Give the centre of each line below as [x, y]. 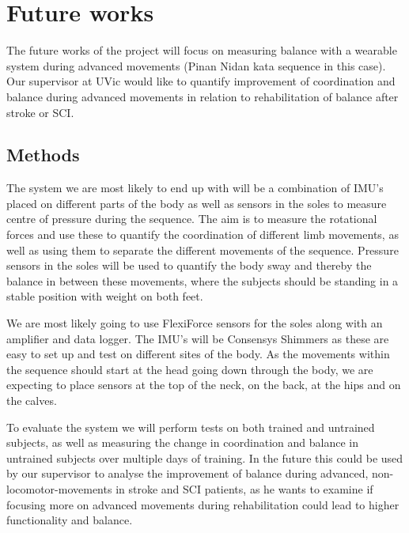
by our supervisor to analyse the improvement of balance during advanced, [187, 473]
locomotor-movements [59, 488]
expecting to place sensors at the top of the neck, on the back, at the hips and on [204, 385]
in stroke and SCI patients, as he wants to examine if [244, 488]
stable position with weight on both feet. [105, 296]
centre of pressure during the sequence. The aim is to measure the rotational [192, 219]
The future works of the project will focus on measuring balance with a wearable [202, 50]
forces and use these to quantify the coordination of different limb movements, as [203, 234]
